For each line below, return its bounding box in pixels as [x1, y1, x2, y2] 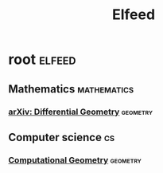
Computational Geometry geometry [8, 154, 142, 165]
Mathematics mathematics [8, 82, 134, 96]
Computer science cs [8, 130, 115, 144]
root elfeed [8, 50, 76, 69]
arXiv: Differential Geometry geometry [8, 106, 153, 117]
